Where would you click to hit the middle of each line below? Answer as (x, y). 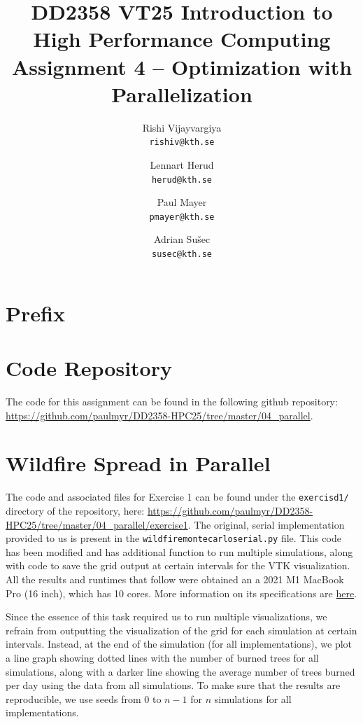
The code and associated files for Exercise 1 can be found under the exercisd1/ (177, 497)
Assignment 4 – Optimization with (182, 66)
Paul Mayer (182, 202)
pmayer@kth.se (182, 217)
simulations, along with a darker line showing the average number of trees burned (180, 671)
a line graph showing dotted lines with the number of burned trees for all (162, 657)
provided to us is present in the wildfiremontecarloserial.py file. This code (173, 538)
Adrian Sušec (182, 239)
